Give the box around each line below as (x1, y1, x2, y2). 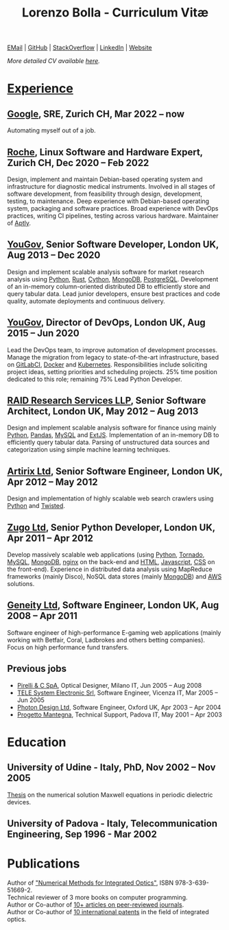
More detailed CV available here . (7, 57, 101, 65)
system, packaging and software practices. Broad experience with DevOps (7, 205, 219, 212)
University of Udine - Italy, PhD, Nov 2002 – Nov (7, 762, 216, 774)
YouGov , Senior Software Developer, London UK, (7, 239, 219, 251)
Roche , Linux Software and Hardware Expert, (7, 146, 204, 158)
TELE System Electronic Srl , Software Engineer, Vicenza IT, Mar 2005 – (16, 688, 218, 697)
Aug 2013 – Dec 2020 (7, 249, 101, 261)
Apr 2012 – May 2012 (7, 476, 98, 488)
